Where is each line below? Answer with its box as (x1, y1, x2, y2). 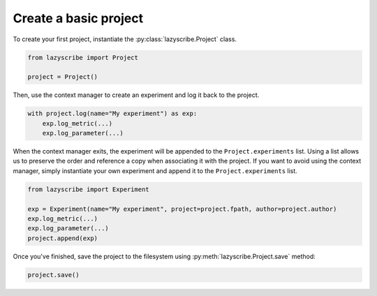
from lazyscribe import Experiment (27, 185, 149, 193)
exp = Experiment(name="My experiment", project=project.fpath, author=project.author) (27, 205, 337, 213)
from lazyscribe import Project (27, 53, 139, 61)
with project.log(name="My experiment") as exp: (27, 110, 198, 118)
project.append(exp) (27, 234, 98, 242)
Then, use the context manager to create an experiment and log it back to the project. (13, 91, 260, 99)
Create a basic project (13, 10, 143, 26)
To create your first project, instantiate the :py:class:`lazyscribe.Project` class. (13, 35, 237, 43)
